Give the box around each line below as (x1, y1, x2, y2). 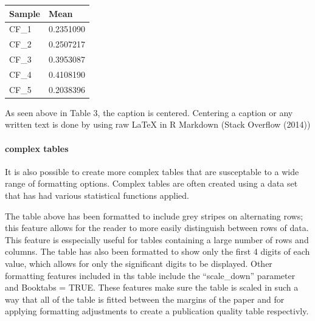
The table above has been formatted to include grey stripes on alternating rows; (5, 209, 303, 222)
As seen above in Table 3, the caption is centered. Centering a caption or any (5, 106, 293, 119)
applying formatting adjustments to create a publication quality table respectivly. (5, 305, 309, 317)
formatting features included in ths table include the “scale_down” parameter (5, 269, 296, 281)
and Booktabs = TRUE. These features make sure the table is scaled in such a (5, 281, 299, 294)
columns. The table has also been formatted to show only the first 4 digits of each (5, 245, 310, 258)
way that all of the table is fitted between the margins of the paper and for (5, 292, 285, 305)
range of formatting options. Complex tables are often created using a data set (5, 177, 298, 190)
